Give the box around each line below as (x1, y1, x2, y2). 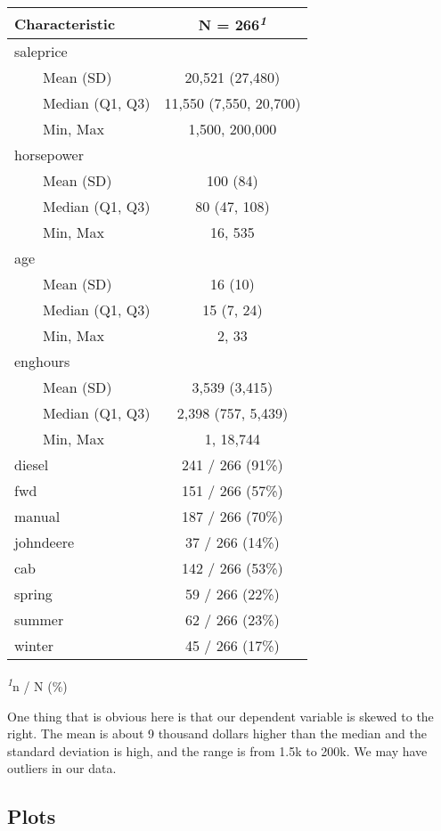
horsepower (14, 144, 84, 166)
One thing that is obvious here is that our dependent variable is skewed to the (7, 706, 434, 725)
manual (14, 506, 61, 527)
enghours (14, 351, 70, 372)
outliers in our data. (7, 759, 117, 778)
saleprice (14, 41, 68, 62)
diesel (14, 454, 49, 476)
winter (14, 635, 54, 656)
